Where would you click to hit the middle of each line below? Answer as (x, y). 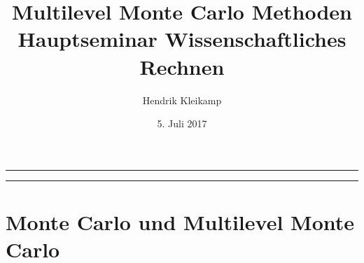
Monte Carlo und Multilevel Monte (180, 221)
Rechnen (182, 66)
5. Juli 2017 (182, 123)
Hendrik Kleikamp (182, 100)
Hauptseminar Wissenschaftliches (182, 39)
